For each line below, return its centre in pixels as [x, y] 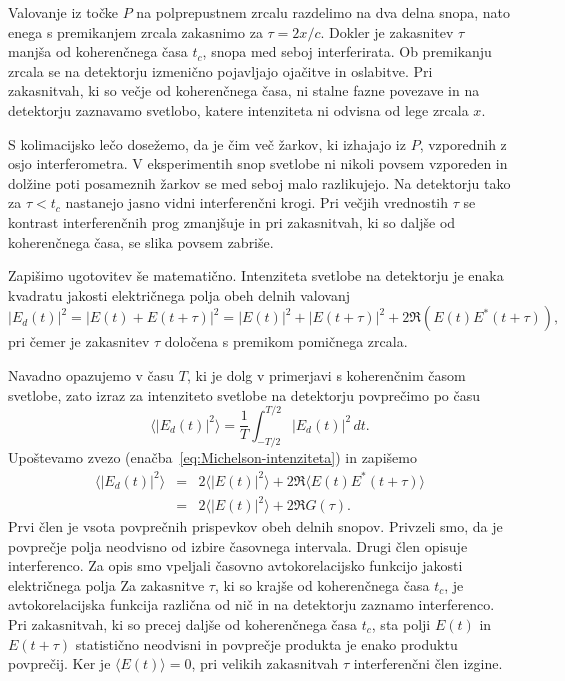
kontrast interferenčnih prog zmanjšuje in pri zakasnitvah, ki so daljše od [232, 221]
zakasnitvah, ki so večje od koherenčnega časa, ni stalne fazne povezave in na [244, 90]
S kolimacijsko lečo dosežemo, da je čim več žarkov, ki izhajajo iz [207, 143]
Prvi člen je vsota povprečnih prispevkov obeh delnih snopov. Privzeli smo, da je [255, 526]
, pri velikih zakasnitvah [265, 663]
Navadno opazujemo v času [91, 374]
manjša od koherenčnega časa [98, 51]
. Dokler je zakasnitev [387, 31]
